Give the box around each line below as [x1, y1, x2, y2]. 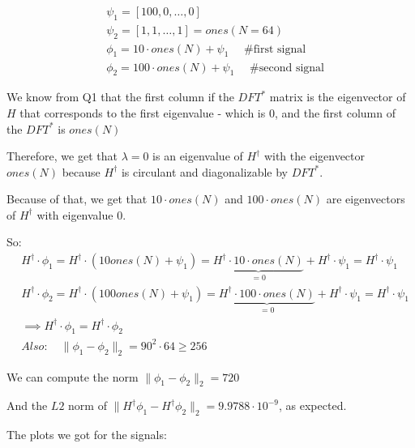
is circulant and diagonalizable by [121, 163, 289, 180]
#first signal [244, 43, 306, 55]
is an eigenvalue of [152, 147, 243, 164]
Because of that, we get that [6, 190, 148, 207]
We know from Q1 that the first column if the [6, 88, 234, 105]
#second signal [250, 62, 324, 74]
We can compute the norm [6, 368, 139, 385]
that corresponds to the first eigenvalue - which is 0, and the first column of [19, 104, 396, 121]
